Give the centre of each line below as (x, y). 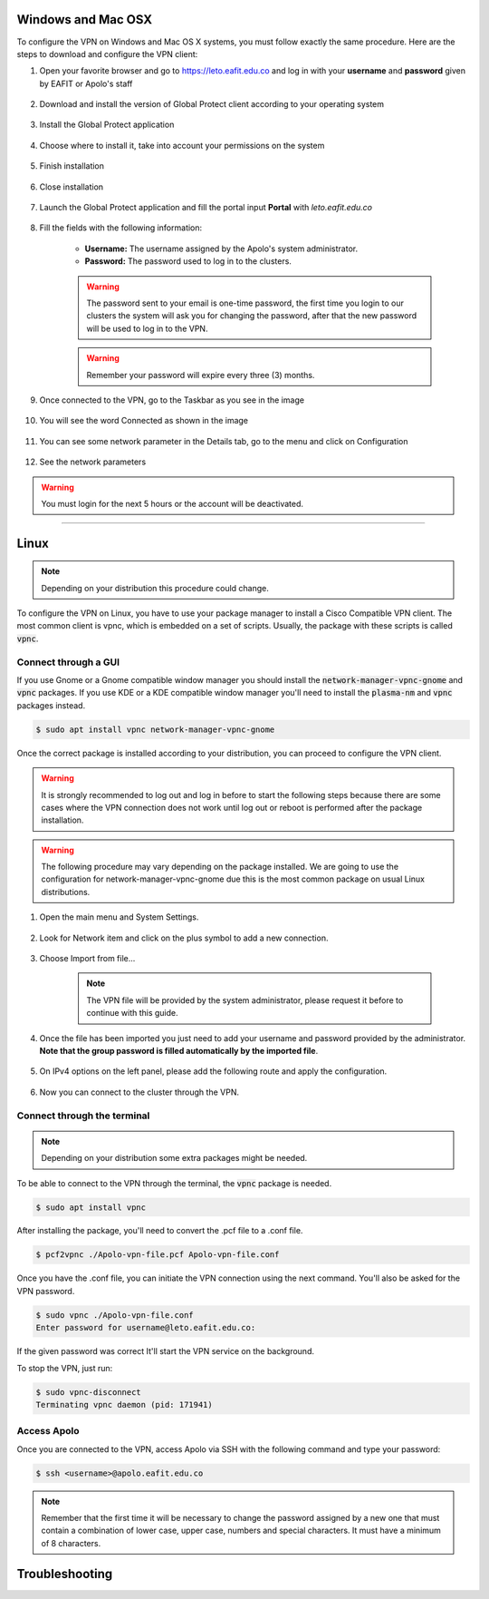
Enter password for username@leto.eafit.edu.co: (146, 1328)
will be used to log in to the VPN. (147, 328)
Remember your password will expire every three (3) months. (201, 375)
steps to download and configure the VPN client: (107, 54)
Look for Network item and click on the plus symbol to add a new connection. (184, 938)
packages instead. (51, 705)
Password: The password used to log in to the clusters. (188, 261)
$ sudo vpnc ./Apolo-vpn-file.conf (115, 1315)
